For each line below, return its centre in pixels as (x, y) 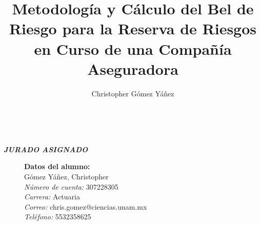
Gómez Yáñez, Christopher (66, 177)
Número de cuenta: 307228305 (71, 186)
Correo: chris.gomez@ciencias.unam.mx (86, 206)
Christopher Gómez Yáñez (133, 93)
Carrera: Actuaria (52, 197)
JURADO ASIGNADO (46, 149)
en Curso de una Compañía (133, 48)
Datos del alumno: (57, 166)
